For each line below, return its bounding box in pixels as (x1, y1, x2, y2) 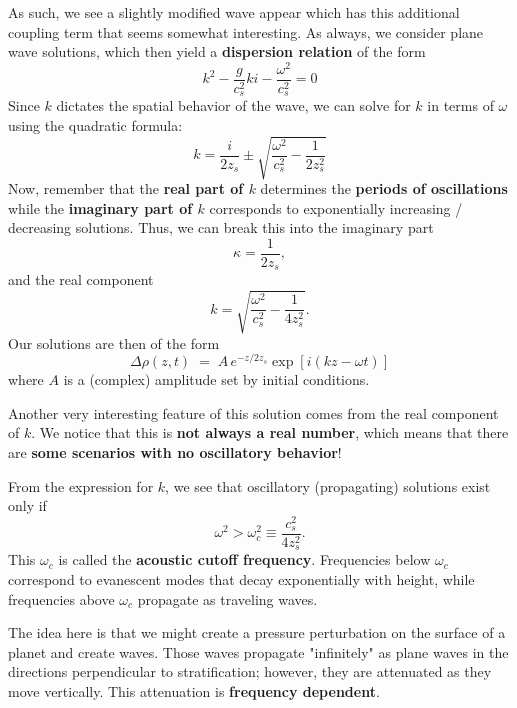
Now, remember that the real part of (8, 178, 244, 199)
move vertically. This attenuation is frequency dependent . (8, 680, 380, 701)
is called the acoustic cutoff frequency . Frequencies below (58, 549, 431, 570)
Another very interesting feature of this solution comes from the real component (8, 402, 499, 423)
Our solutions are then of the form (8, 332, 220, 353)
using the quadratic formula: (8, 114, 183, 135)
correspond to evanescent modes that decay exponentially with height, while (8, 568, 475, 589)
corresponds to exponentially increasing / (209, 197, 463, 218)
